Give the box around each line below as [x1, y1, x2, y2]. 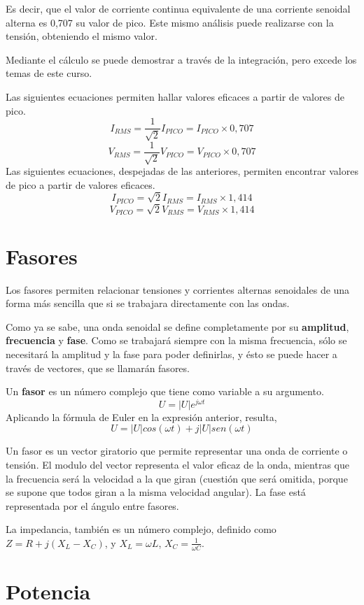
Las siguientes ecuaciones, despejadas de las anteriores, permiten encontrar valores [6, 164, 358, 178]
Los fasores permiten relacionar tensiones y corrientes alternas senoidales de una [6, 282, 350, 297]
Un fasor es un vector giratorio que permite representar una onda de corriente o [6, 443, 348, 458]
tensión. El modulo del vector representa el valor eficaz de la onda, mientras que [6, 457, 349, 472]
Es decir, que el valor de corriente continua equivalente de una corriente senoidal [6, 1, 351, 15]
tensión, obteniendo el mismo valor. [6, 29, 157, 43]
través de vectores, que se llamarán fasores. [6, 360, 190, 375]
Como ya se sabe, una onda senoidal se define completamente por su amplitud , [6, 319, 349, 334]
